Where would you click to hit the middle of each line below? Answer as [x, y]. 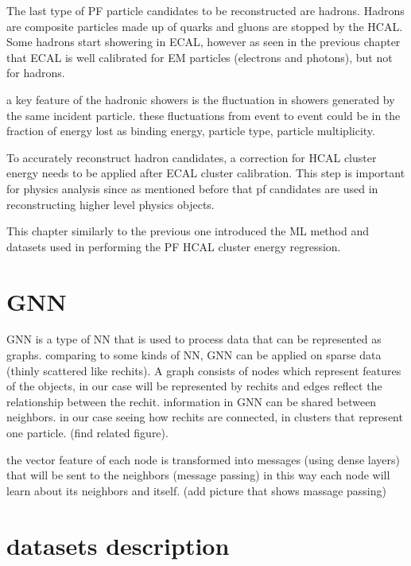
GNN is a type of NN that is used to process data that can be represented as [194, 339]
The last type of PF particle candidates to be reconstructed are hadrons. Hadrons [205, 10]
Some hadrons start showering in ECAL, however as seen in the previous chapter [204, 42]
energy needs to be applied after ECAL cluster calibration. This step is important [206, 173]
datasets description [118, 545]
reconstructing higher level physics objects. [111, 204]
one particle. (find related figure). [87, 432]
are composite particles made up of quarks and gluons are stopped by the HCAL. [205, 26]
